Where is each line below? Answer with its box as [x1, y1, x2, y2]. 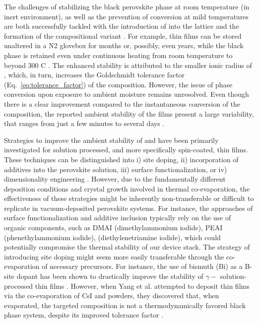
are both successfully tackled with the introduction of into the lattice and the [4, 21, 239, 31]
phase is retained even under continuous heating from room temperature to [4, 50, 233, 60]
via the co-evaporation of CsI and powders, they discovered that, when [4, 290, 219, 301]
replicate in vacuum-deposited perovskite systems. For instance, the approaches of [4, 202, 253, 213]
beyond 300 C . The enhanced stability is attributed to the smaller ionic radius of [4, 60, 252, 70]
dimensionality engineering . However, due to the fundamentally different [4, 174, 226, 184]
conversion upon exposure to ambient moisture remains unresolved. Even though [4, 89, 249, 99]
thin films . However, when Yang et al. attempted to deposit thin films [35, 280, 250, 291]
